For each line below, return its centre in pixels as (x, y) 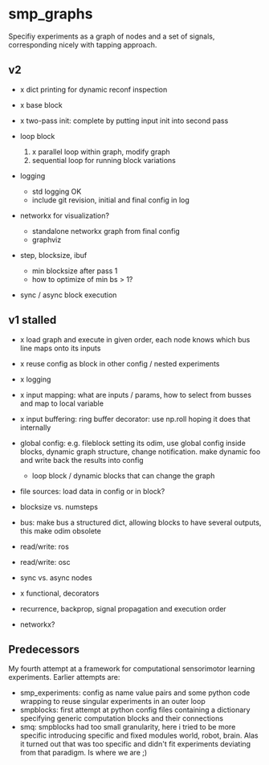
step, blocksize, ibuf (53, 255)
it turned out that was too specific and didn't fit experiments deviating (135, 744)
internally (35, 427)
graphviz (47, 239)
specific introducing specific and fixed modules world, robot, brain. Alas (139, 735)
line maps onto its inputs (60, 348)
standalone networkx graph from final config (106, 231)
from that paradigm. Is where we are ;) (84, 753)
